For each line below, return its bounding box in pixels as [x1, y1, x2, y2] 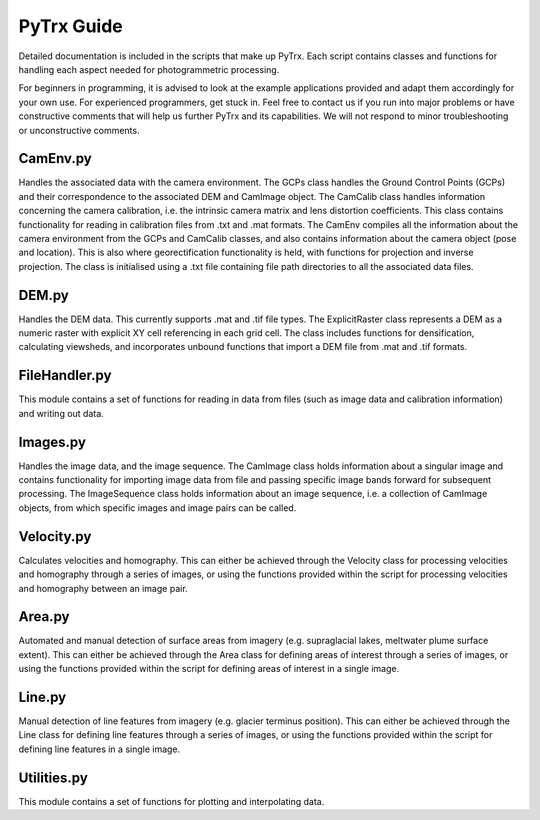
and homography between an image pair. [18, 582, 189, 594]
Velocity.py [18, 528, 92, 545]
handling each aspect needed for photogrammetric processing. [18, 63, 280, 75]
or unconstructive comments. [18, 124, 140, 136]
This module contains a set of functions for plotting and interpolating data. [18, 795, 325, 807]
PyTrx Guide [18, 15, 124, 37]
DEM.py [18, 286, 70, 304]
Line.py [18, 689, 67, 705]
